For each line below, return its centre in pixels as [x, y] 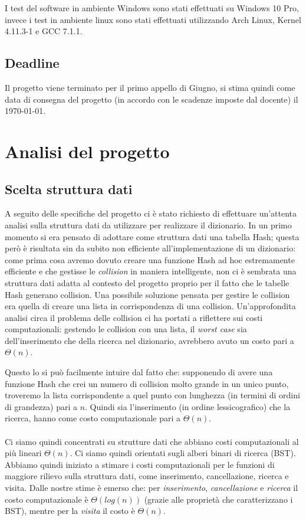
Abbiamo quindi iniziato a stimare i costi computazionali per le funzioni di [140, 464]
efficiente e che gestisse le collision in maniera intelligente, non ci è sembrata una [151, 271]
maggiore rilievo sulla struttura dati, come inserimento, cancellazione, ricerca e [147, 476]
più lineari [23, 453]
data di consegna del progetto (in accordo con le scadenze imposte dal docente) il [152, 99]
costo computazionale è [47, 499]
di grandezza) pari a [41, 406]
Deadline [32, 63]
